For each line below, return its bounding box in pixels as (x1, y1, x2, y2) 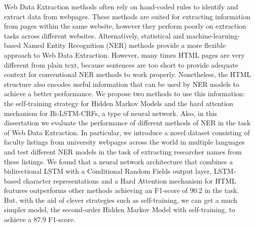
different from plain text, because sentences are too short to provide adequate (4, 59, 238, 70)
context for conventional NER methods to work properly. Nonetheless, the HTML (4, 69, 251, 79)
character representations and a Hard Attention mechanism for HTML (23, 175, 236, 186)
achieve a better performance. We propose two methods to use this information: (4, 88, 245, 99)
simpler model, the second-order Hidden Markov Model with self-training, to (4, 204, 235, 215)
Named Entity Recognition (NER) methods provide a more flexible (23, 40, 226, 50)
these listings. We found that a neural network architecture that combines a (4, 156, 233, 166)
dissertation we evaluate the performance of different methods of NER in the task (4, 117, 251, 128)
